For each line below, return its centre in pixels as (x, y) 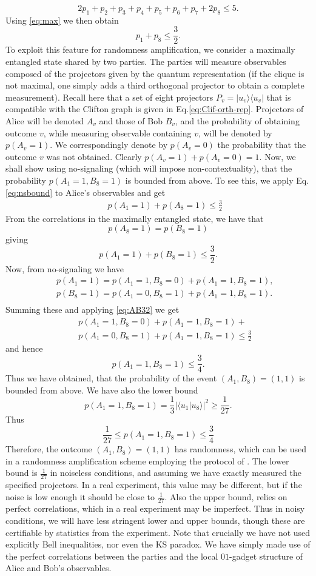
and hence (24, 348)
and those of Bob (131, 121)
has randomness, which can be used (240, 449)
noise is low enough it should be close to (80, 496)
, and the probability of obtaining (237, 121)
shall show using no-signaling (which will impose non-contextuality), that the (149, 168)
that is (279, 97)
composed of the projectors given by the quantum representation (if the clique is (155, 73)
